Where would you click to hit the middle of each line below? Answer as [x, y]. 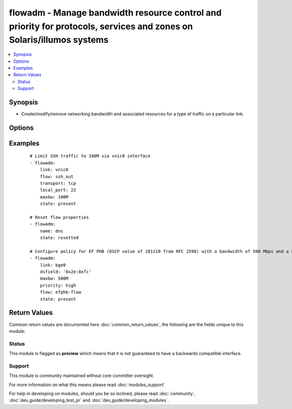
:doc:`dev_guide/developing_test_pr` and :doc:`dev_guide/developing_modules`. [89, 400]
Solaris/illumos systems [59, 40]
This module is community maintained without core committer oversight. [82, 376]
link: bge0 [53, 265]
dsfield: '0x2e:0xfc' [66, 272]
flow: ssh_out [57, 177]
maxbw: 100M [54, 197]
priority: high [58, 285]
